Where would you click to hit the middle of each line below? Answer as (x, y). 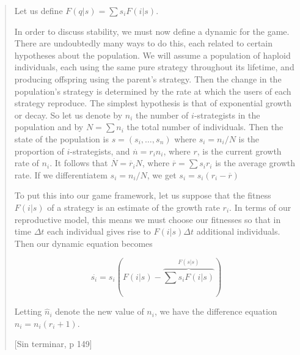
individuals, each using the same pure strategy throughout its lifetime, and (154, 67)
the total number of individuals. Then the (205, 127)
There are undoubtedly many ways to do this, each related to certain (144, 43)
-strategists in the (227, 115)
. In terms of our (260, 207)
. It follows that (79, 163)
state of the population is (61, 138)
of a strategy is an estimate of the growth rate (134, 207)
